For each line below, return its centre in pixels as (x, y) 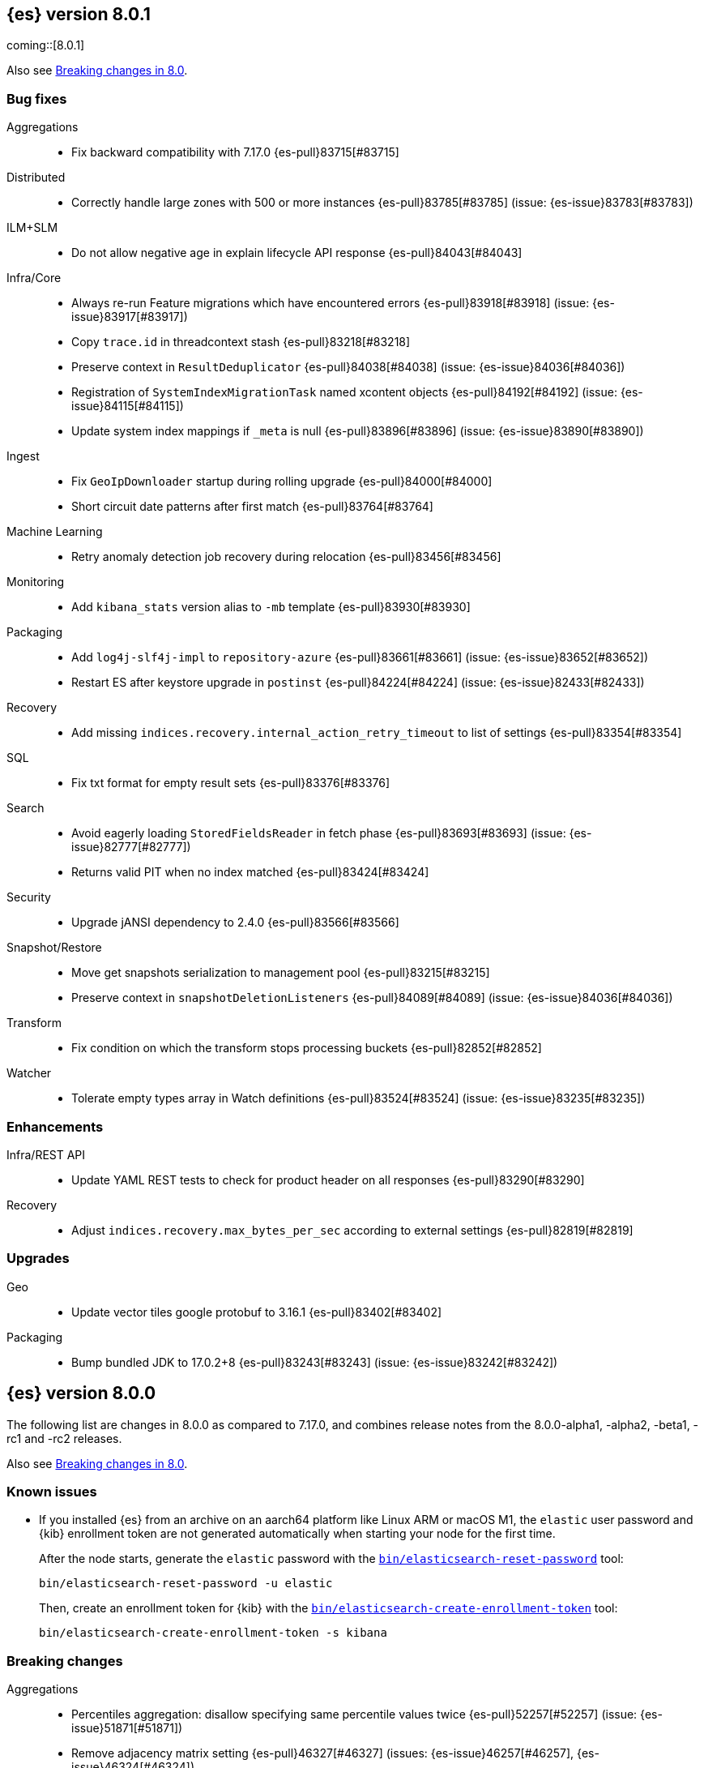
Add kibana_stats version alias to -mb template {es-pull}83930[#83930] (271, 607)
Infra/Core (34, 278)
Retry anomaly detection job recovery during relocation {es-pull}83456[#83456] (286, 557)
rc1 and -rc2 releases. (64, 1438)
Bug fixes (37, 98)
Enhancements (55, 1126)
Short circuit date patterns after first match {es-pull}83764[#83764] (252, 507)
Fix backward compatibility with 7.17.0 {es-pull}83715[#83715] (235, 152)
